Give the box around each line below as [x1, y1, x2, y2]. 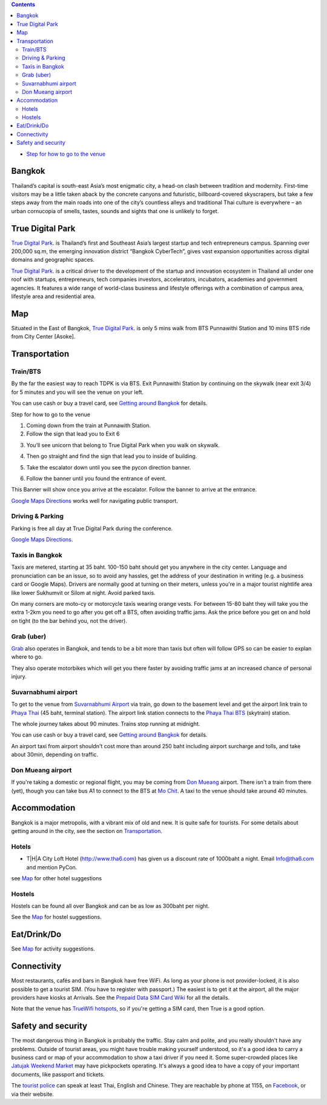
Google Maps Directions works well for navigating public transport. [11, 497, 178, 504]
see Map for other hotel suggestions [11, 874, 102, 881]
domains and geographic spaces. [11, 256, 95, 264]
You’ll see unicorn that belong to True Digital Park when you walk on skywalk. [26, 441, 220, 448]
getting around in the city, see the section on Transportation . [11, 827, 163, 834]
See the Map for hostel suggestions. [11, 914, 102, 921]
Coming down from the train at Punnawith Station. [26, 422, 151, 429]
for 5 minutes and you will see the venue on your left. [11, 388, 144, 396]
